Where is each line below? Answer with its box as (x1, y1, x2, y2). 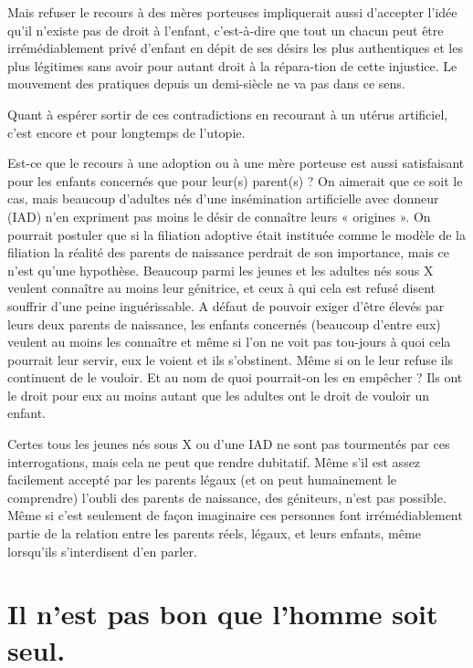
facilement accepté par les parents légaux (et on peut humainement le (7, 470, 397, 489)
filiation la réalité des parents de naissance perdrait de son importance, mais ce (7, 243, 450, 262)
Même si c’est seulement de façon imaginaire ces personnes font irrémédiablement (7, 506, 463, 525)
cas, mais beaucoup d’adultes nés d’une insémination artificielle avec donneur (7, 189, 439, 208)
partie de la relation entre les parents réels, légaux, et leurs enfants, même (7, 524, 421, 543)
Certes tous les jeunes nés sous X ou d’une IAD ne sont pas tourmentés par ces (7, 434, 450, 454)
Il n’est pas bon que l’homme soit (7, 595, 438, 632)
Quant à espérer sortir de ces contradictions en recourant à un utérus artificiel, (7, 104, 448, 123)
